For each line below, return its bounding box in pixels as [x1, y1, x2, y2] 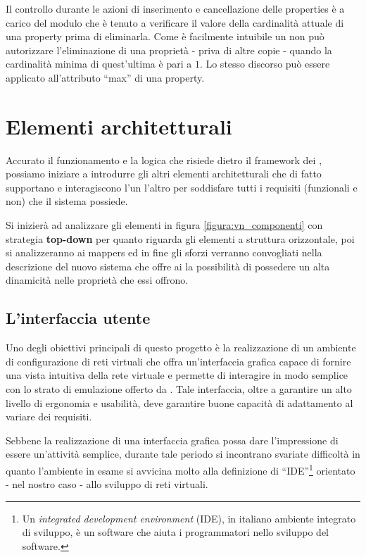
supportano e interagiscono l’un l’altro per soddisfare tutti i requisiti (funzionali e [6, 180, 358, 194]
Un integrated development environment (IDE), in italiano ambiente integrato [22, 511, 356, 525]
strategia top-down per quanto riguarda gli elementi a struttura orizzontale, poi [6, 231, 355, 246]
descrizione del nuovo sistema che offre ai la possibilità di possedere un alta [6, 258, 330, 273]
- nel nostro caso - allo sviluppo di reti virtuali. [6, 477, 208, 492]
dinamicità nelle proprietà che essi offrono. [6, 273, 189, 287]
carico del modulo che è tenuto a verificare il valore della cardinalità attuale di [6, 15, 344, 30]
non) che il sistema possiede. [6, 194, 128, 208]
